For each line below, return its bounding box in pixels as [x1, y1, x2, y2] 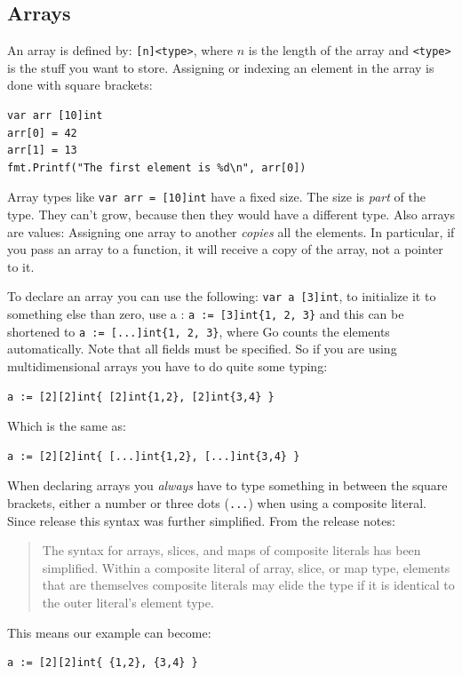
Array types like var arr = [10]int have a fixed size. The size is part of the [7, 187, 426, 206]
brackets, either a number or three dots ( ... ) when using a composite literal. [7, 493, 426, 512]
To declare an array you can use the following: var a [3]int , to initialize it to [7, 287, 436, 306]
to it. [7, 257, 35, 275]
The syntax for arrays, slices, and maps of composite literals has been [42, 541, 421, 560]
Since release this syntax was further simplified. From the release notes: [7, 511, 395, 529]
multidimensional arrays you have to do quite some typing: [7, 357, 328, 376]
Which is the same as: [7, 417, 126, 435]
